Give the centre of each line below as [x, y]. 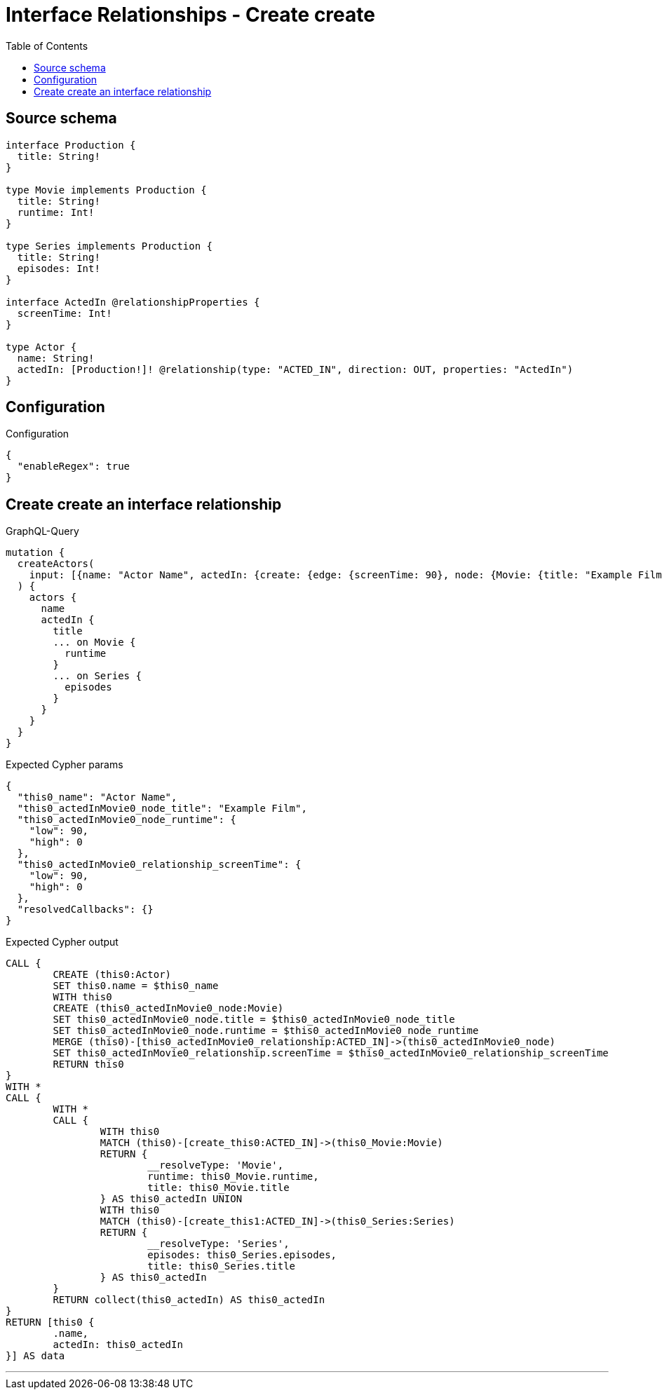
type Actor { [41, 347]
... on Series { [97, 676]
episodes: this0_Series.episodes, [242, 1255]
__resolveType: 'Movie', [216, 1165]
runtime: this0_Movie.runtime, [233, 1177]
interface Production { [71, 145]
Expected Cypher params [65, 765]
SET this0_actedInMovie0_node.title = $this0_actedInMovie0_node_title [254, 1020]
